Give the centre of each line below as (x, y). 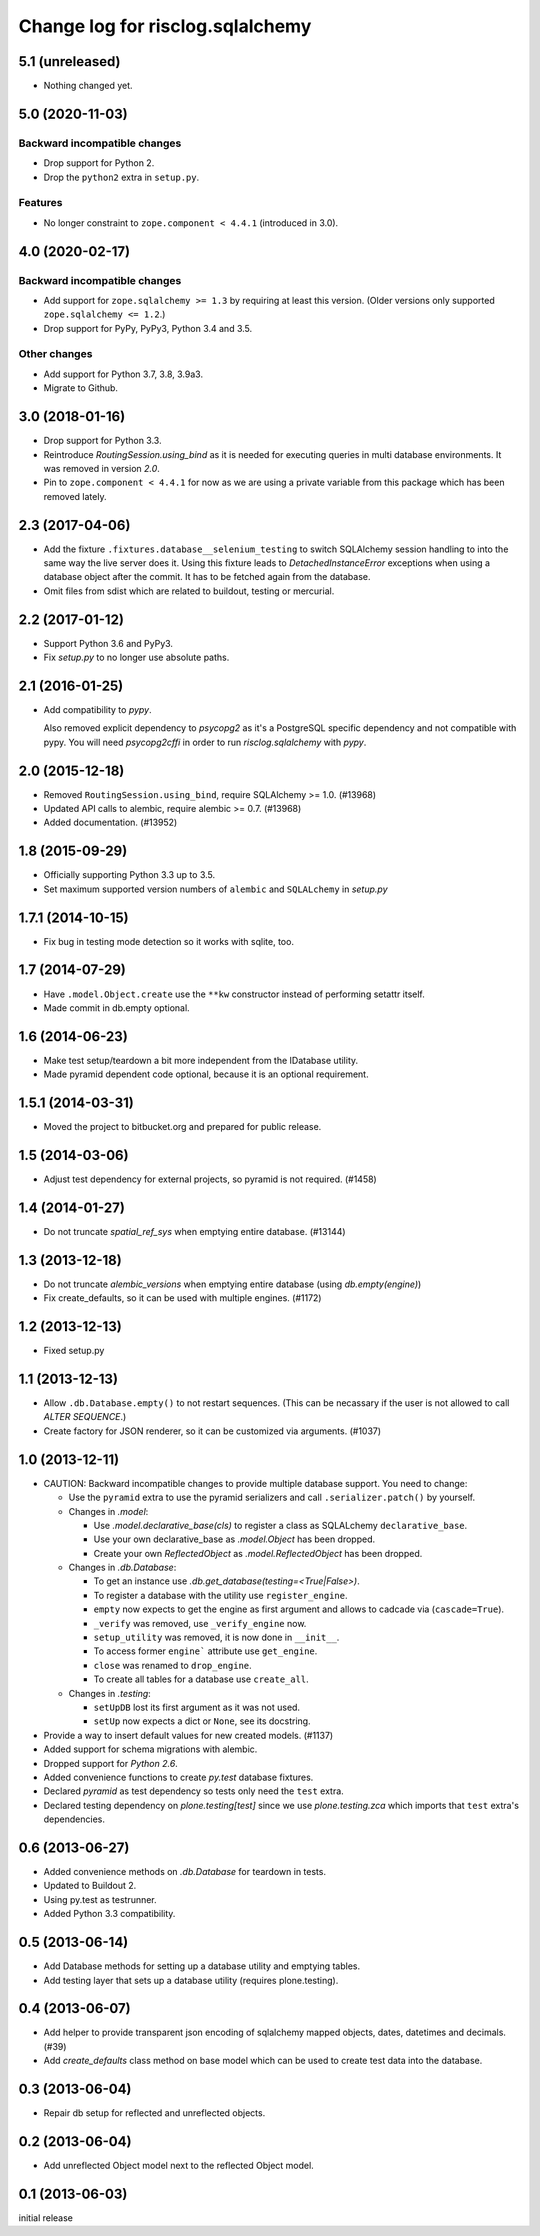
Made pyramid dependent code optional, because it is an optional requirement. (206, 1074)
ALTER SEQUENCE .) (85, 1417)
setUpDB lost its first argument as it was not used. (196, 1707)
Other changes (55, 354)
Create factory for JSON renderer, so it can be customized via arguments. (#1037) (212, 1431)
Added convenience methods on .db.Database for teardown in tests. (185, 1872)
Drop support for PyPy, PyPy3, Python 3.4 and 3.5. (148, 328)
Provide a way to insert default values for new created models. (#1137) (188, 1735)
